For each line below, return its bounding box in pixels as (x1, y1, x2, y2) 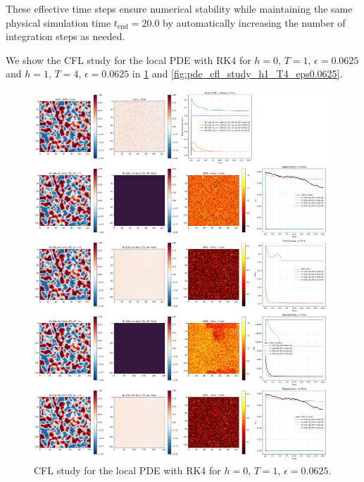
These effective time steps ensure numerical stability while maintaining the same (6, 1, 353, 15)
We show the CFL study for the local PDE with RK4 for (6, 52, 251, 67)
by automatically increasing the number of (163, 15, 346, 30)
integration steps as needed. (6, 29, 125, 44)
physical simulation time (6, 15, 111, 30)
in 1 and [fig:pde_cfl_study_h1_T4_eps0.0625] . (132, 66, 343, 81)
